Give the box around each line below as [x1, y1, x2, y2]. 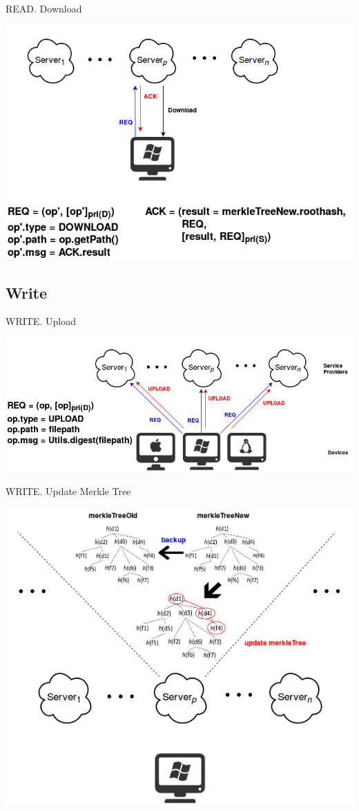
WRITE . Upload [6, 314, 76, 328]
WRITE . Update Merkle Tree [6, 484, 131, 498]
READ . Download [6, 1, 82, 15]
